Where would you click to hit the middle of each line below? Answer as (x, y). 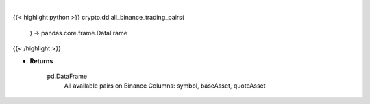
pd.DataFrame (67, 76)
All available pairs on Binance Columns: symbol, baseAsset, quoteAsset (165, 86)
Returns (41, 60)
